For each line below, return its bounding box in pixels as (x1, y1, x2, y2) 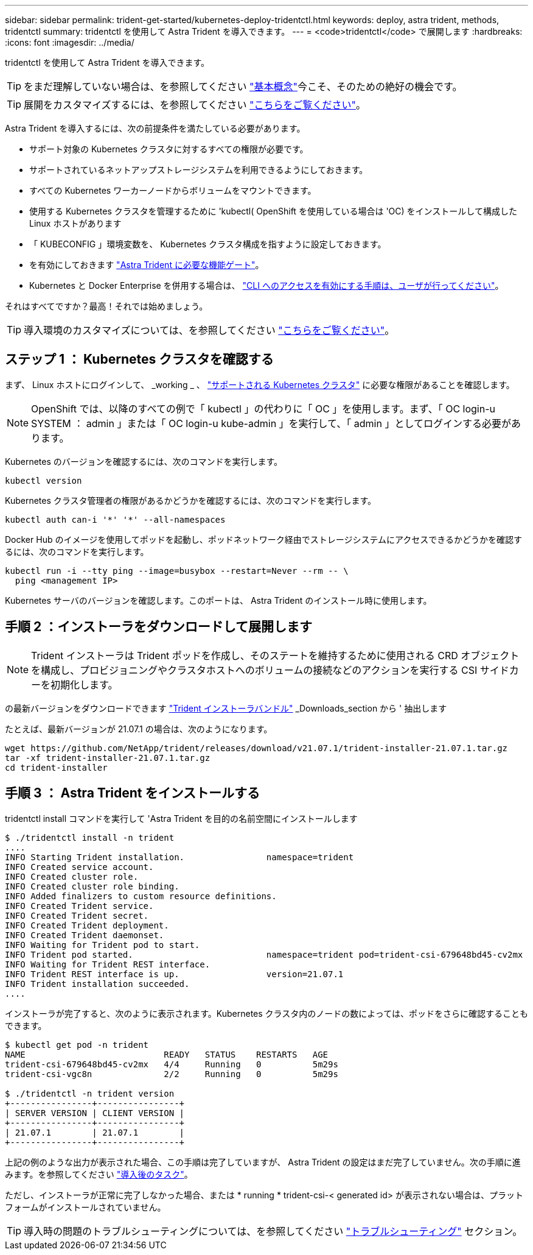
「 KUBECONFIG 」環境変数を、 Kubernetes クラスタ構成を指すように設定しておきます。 (29, 239, 386, 249)
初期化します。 (51, 678, 118, 691)
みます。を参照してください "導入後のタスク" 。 (5, 1168, 193, 1179)
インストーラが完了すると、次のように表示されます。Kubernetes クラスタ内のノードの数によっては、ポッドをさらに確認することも (5, 1008, 528, 1019)
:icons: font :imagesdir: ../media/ (5, 37, 134, 48)
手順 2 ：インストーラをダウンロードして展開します (5, 619, 313, 635)
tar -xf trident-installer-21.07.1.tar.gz (5, 752, 211, 763)
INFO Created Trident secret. (5, 910, 149, 921)
